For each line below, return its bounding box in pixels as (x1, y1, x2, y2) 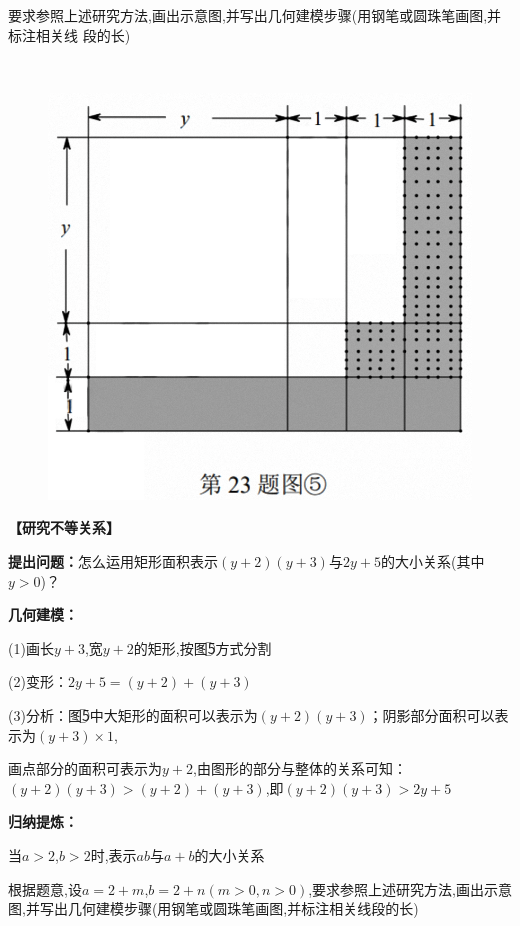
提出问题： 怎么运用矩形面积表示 (8, 551, 218, 571)
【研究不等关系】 (8, 517, 120, 538)
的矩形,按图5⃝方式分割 (133, 637, 272, 658)
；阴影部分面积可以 (368, 704, 495, 725)
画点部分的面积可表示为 (8, 758, 162, 779)
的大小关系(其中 (380, 551, 485, 571)
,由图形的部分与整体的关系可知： (193, 758, 407, 779)
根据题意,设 (8, 878, 82, 899)
